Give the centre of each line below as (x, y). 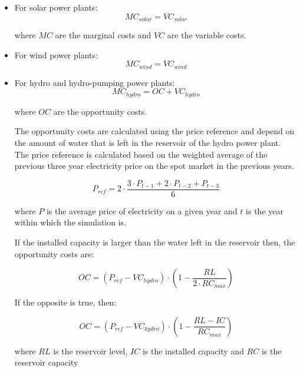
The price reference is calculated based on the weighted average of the (141, 154)
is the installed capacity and (193, 351)
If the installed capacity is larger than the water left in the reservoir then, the (155, 242)
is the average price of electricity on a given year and (142, 210)
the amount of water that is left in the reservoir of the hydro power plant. (148, 142)
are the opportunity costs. (100, 111)
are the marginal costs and (103, 35)
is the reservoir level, (90, 351)
